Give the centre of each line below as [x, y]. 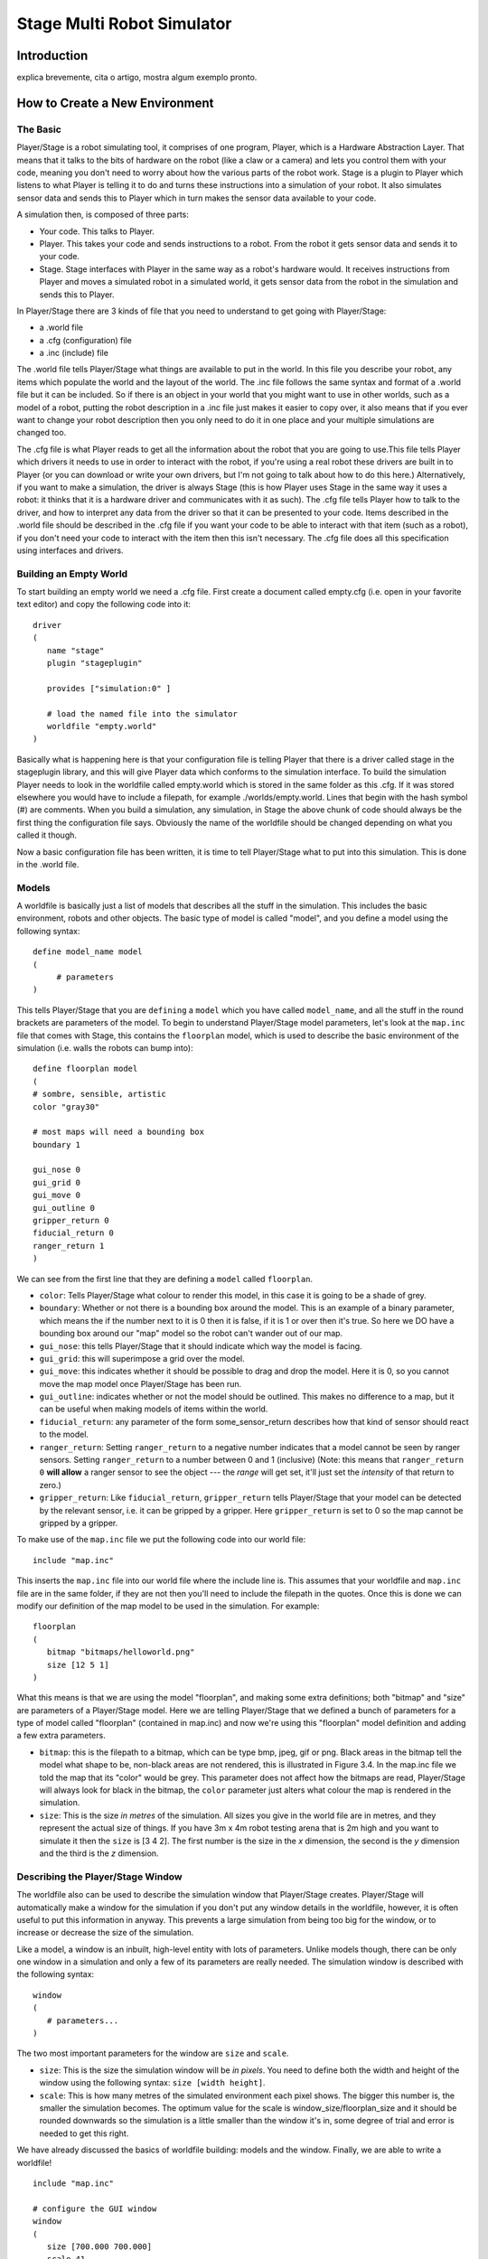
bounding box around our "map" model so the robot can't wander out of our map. [191, 1334]
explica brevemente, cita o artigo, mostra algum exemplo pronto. [137, 78]
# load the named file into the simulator [142, 713]
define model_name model [88, 952]
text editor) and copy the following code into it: [104, 605]
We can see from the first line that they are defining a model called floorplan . [165, 1279]
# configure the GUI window [95, 2208]
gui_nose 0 [57, 1170]
